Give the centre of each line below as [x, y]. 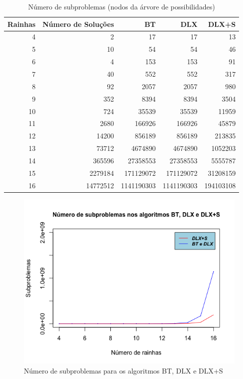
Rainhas [22, 24]
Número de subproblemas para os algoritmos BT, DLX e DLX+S [123, 370]
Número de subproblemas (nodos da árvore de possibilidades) [121, 6]
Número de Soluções [78, 24]
